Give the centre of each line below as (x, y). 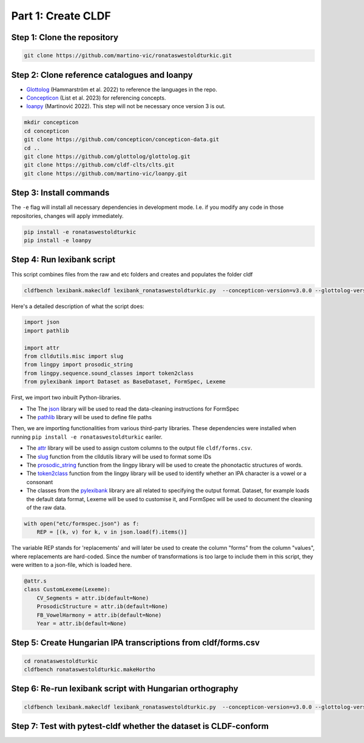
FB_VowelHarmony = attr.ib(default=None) (99, 615)
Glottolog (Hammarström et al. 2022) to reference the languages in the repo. (122, 89)
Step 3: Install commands (60, 193)
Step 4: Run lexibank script (63, 260)
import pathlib (46, 330)
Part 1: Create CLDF (61, 16)
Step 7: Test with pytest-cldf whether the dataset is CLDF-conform (140, 726)
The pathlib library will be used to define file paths (89, 417)
